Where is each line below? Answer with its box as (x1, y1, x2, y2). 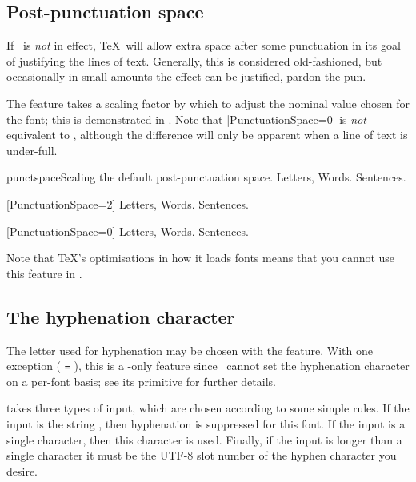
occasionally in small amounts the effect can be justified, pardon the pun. (6, 68, 366, 85)
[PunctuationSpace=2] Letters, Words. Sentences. (6, 195, 249, 212)
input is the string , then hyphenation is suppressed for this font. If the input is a (6, 415, 406, 432)
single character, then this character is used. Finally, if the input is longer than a (6, 431, 402, 448)
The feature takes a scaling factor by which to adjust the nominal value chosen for (6, 94, 410, 111)
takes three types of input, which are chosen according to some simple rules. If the (6, 400, 410, 416)
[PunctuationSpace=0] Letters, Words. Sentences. (6, 222, 249, 239)
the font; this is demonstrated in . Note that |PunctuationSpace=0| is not (6, 110, 366, 127)
